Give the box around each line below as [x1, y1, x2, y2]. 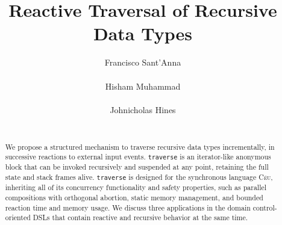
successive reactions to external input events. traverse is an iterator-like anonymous [5, 152, 271, 162]
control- [252, 202, 277, 212]
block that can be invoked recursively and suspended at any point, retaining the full [5, 162, 269, 172]
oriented [5, 212, 31, 223]
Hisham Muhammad [105, 79, 181, 92]
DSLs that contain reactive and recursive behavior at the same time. [33, 212, 248, 223]
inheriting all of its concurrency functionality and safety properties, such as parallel [5, 182, 267, 193]
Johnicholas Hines [110, 103, 176, 116]
